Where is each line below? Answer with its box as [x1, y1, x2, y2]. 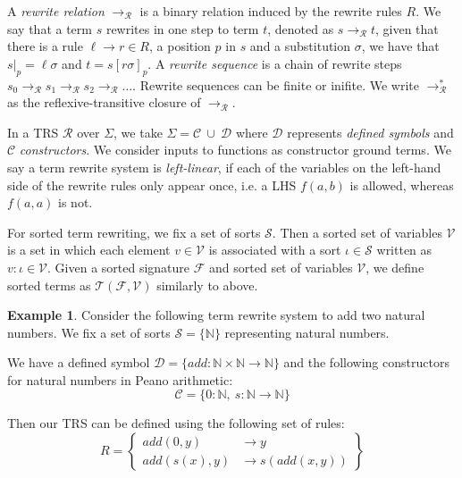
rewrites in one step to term [105, 19, 259, 38]
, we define [365, 257, 424, 276]
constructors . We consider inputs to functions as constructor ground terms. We [19, 140, 451, 159]
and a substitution [249, 37, 351, 55]
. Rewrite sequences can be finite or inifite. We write [132, 75, 419, 94]
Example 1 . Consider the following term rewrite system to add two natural [7, 306, 425, 324]
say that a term [7, 19, 92, 38]
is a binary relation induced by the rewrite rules [139, 2, 402, 20]
